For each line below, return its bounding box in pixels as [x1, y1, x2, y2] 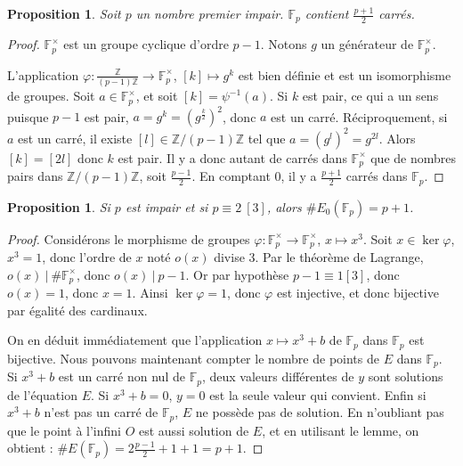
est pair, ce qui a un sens [302, 86, 439, 105]
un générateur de [321, 35, 414, 53]
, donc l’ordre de [42, 248, 132, 266]
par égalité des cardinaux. [7, 300, 148, 319]
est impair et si [125, 197, 208, 216]
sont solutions [368, 367, 443, 386]
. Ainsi [132, 283, 168, 302]
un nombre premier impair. [135, 4, 284, 22]
